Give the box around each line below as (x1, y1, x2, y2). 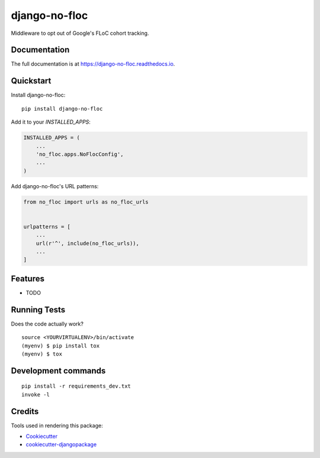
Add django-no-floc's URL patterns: (11, 182, 99, 189)
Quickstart (11, 76, 52, 86)
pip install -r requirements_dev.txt (21, 383, 132, 390)
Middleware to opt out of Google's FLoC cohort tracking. (11, 30, 149, 37)
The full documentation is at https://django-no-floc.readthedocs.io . (11, 60, 175, 67)
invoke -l (21, 391, 50, 398)
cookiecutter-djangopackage (25, 441, 97, 448)
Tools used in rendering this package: (11, 422, 103, 429)
